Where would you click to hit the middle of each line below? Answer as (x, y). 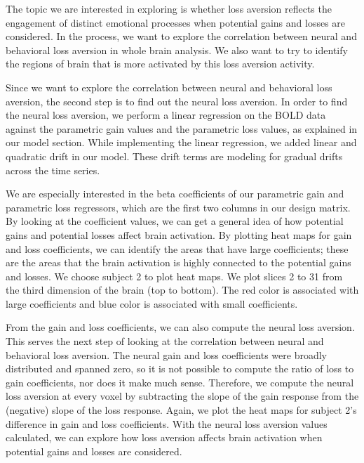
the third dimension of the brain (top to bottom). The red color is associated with (182, 290)
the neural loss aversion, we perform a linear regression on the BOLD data (166, 115)
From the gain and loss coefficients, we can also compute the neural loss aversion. (180, 327)
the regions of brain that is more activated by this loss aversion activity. (160, 64)
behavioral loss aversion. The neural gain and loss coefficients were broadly (166, 354)
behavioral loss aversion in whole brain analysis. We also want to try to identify (177, 50)
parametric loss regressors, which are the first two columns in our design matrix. (178, 207)
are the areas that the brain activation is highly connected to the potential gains (178, 262)
